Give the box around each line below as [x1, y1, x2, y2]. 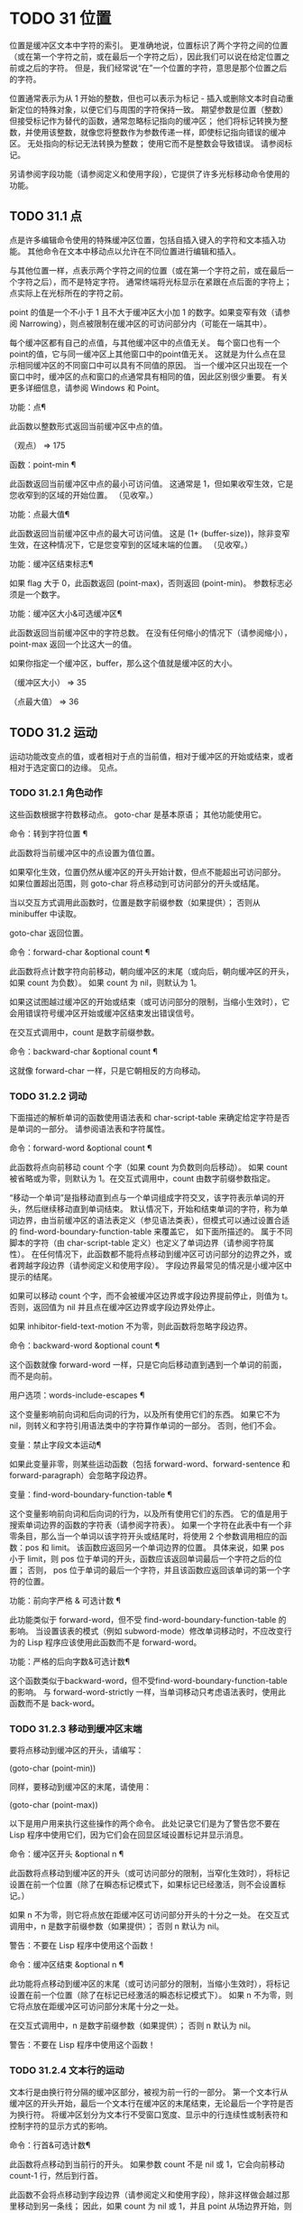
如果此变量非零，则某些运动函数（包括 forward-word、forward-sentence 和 [9, 1459, 290, 1470]
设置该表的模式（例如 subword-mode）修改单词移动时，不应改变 [42, 1626, 284, 1637]
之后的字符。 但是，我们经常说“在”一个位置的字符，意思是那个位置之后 [24, 62, 288, 73]
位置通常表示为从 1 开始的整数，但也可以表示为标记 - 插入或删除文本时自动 [9, 92, 286, 104]
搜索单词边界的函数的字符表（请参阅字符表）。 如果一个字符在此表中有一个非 [9, 1520, 292, 1530]
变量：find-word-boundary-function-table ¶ [9, 1489, 173, 1500]
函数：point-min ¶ [9, 459, 77, 470]
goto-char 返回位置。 [9, 927, 88, 938]
